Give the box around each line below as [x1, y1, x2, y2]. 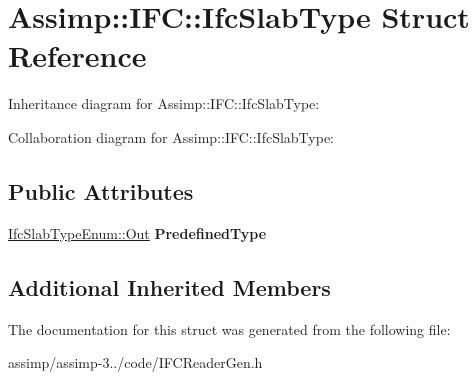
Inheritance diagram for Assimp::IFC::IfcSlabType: [8, 93, 320, 114]
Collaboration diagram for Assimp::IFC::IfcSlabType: [8, 126, 335, 147]
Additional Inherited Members [8, 271, 331, 302]
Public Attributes [8, 175, 194, 206]
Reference [8, 35, 147, 76]
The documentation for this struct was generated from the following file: [8, 318, 451, 339]
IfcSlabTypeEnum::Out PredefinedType [8, 222, 267, 243]
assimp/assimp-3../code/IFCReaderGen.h [8, 352, 263, 373]
